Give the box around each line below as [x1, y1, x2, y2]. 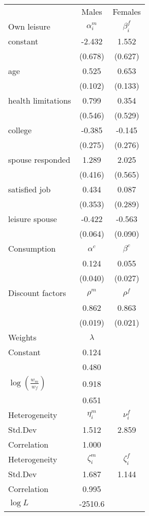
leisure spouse [8, 213, 57, 225]
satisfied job [8, 183, 51, 195]
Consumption [8, 242, 56, 254]
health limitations [8, 94, 71, 106]
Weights [8, 331, 37, 343]
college [8, 124, 32, 136]
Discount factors [8, 287, 66, 299]
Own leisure [8, 20, 50, 32]
